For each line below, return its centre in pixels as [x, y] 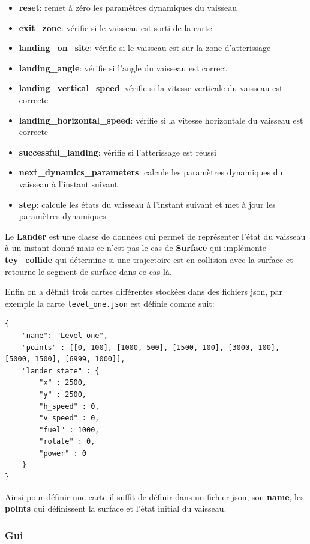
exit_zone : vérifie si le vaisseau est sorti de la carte [115, 27]
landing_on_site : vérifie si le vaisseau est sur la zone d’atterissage [145, 48]
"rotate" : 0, [67, 442]
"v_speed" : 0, [69, 418]
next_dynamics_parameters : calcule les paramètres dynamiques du [151, 172]
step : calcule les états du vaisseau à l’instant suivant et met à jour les [147, 204]
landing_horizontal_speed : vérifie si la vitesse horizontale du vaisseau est [161, 120]
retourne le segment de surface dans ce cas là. [88, 271]
